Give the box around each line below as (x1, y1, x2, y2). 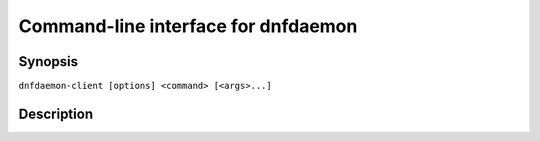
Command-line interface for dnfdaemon (18, 15, 358, 37)
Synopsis (18, 53, 79, 70)
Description (18, 105, 94, 122)
